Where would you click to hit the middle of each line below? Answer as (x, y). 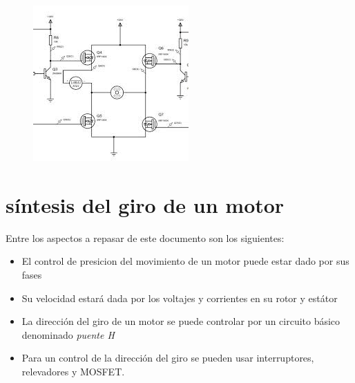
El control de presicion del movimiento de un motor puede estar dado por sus (185, 261)
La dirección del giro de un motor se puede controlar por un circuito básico (181, 321)
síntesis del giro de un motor (145, 204)
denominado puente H (68, 334)
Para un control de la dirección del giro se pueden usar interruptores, (168, 358)
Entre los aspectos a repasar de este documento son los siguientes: (145, 237)
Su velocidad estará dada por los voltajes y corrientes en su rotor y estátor (180, 298)
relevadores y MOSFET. (73, 371)
